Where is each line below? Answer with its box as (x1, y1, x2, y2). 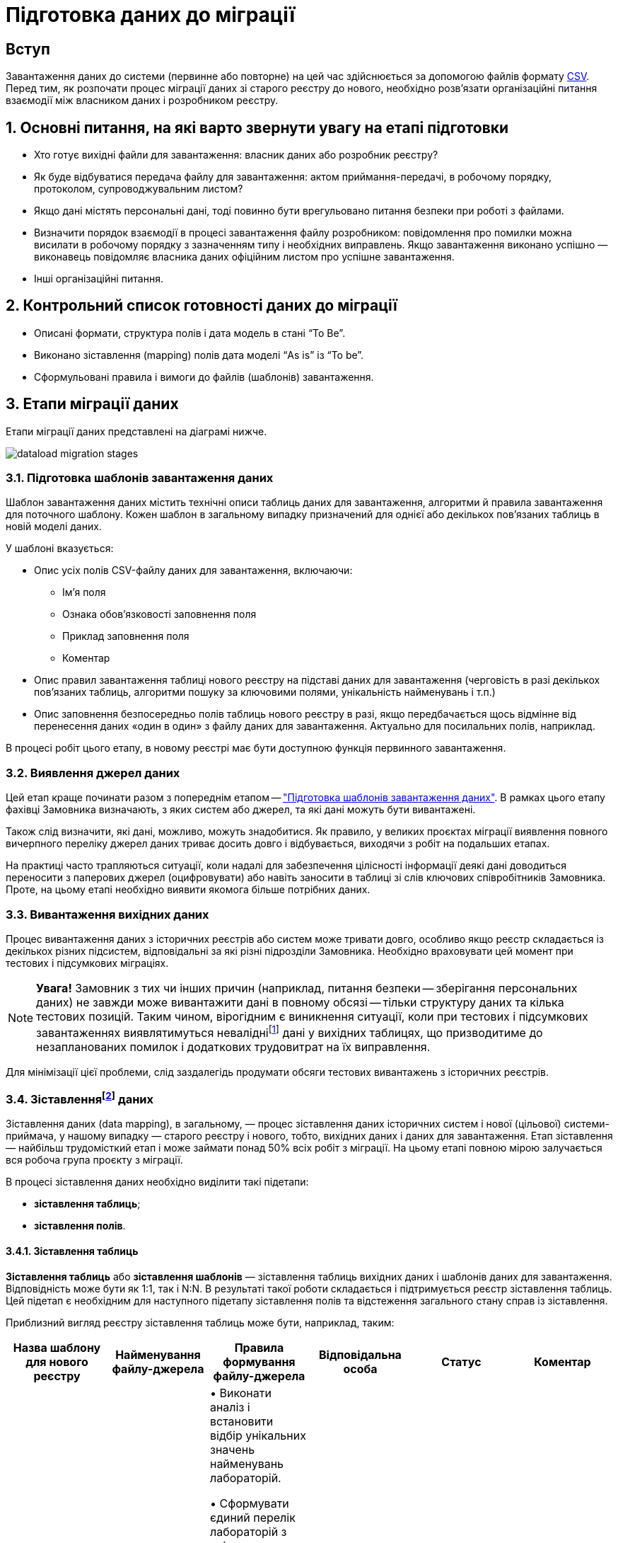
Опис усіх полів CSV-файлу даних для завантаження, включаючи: (34, 564, 353, 577)
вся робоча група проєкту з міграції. (6, 1154, 183, 1166)
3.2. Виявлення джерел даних (6, 765, 180, 780)
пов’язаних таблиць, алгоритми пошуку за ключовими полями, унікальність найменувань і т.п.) (34, 686, 496, 699)
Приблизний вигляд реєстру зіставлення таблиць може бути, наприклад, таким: (6, 1316, 395, 1329)
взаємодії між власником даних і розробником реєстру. (6, 94, 279, 107)
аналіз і (209, 1399, 250, 1414)
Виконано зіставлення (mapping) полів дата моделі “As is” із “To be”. (34, 348, 364, 361)
